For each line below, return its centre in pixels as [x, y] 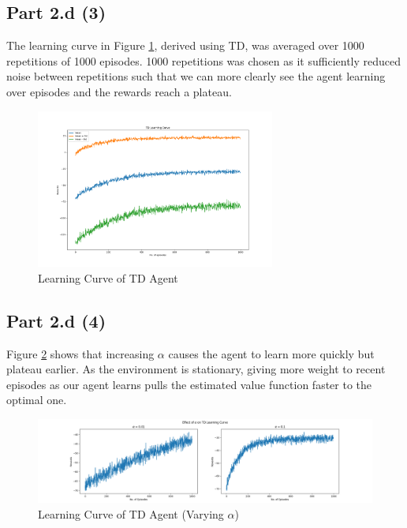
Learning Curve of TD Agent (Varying [131, 513]
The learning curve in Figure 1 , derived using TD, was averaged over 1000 [185, 45]
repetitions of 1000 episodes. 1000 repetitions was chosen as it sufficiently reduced [204, 60]
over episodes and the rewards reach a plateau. [119, 91]
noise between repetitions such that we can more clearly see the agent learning [196, 76]
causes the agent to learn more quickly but [271, 353]
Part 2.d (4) [56, 320]
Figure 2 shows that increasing [80, 353]
